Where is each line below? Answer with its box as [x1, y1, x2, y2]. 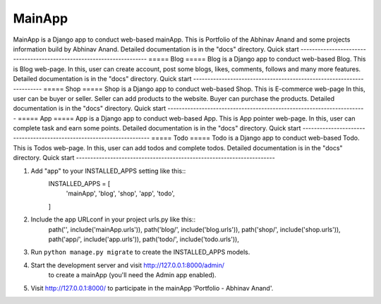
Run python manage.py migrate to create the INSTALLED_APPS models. [30, 248, 250, 257]
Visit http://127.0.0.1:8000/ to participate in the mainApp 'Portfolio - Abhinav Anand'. [30, 284, 274, 292]
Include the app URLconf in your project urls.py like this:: [30, 215, 196, 224]
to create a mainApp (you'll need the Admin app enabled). [48, 271, 217, 279]
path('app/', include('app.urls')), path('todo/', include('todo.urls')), [48, 235, 239, 243]
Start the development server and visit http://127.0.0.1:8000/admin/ [30, 261, 225, 269]
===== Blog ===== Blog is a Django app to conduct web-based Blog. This [148, 55, 366, 63]
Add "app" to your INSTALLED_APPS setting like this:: [30, 166, 186, 175]
